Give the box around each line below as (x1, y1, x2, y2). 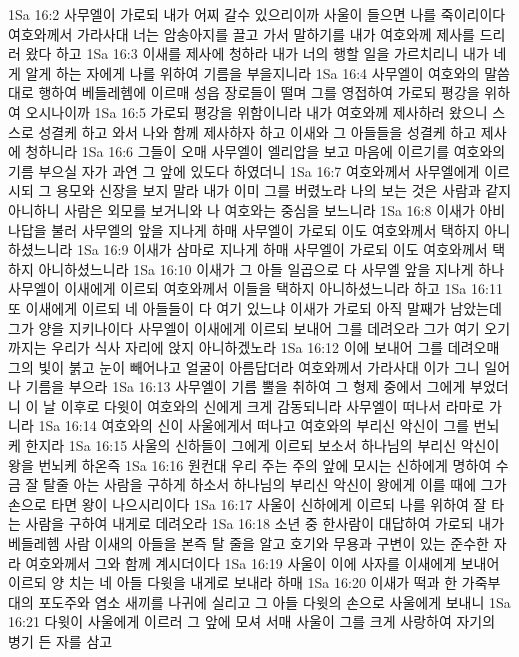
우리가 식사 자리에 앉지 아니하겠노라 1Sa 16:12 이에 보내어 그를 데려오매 (51, 337, 500, 358)
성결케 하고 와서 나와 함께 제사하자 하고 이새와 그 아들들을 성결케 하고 (38, 121, 477, 142)
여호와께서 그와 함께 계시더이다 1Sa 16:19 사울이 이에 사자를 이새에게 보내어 (25, 552, 500, 573)
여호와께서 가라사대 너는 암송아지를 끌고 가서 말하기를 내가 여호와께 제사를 (8, 23, 475, 44)
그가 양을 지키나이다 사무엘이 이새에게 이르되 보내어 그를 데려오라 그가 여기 (8, 317, 480, 338)
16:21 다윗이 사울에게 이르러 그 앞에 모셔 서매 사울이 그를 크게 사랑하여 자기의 (8, 611, 496, 632)
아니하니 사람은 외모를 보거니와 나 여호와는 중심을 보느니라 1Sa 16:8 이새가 (8, 199, 475, 220)
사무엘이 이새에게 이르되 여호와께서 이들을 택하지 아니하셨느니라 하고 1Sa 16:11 (8, 278, 503, 299)
